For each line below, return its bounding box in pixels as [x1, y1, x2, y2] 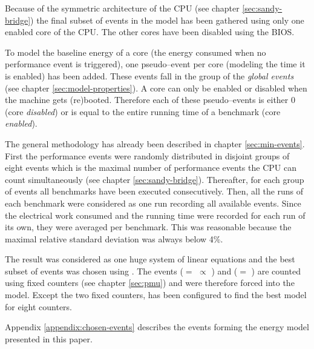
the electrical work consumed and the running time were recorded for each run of [5, 208, 306, 221]
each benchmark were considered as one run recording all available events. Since [5, 196, 301, 209]
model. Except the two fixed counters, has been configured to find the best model [5, 288, 307, 301]
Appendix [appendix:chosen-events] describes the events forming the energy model [5, 321, 309, 333]
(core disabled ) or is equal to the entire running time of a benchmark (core [5, 105, 281, 118]
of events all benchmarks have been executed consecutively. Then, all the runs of [5, 185, 304, 198]
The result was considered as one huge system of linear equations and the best [5, 253, 295, 265]
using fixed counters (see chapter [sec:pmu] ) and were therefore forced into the [5, 276, 295, 289]
